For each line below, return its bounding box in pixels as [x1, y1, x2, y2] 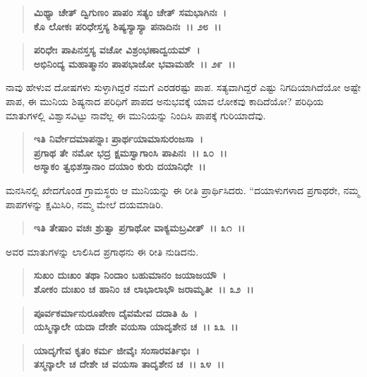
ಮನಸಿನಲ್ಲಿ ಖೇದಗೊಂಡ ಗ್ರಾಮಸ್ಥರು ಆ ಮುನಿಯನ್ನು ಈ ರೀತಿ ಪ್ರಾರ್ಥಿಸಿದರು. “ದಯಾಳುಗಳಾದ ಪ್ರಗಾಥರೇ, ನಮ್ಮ [6, 182, 360, 197]
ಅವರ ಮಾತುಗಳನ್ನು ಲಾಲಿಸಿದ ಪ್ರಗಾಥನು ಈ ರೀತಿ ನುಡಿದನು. [6, 244, 199, 258]
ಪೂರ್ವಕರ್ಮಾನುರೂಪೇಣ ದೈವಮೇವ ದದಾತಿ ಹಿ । [33, 305, 198, 320]
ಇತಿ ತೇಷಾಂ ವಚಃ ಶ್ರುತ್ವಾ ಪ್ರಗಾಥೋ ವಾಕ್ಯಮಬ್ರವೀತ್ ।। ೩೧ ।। [33, 220, 246, 235]
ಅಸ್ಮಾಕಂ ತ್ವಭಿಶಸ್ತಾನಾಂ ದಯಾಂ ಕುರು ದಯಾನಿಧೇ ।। [33, 159, 206, 174]
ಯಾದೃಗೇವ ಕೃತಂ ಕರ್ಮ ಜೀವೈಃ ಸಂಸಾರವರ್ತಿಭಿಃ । [33, 342, 200, 357]
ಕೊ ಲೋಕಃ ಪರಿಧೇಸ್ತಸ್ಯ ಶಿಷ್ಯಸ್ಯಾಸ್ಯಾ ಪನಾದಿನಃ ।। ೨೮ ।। [33, 18, 222, 33]
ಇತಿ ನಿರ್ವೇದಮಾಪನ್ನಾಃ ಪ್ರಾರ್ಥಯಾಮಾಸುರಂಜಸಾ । [33, 131, 203, 146]
